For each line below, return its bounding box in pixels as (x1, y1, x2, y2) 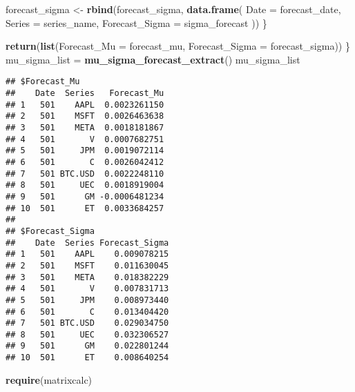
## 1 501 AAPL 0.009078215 (6, 249, 169, 259)
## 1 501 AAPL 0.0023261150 (6, 99, 164, 110)
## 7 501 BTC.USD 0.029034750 (6, 318, 169, 329)
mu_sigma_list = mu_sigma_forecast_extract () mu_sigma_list (6, 52, 300, 66)
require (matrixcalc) (6, 372, 93, 386)
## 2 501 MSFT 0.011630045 (6, 260, 169, 271)
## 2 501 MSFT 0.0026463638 (6, 111, 164, 121)
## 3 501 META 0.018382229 (6, 272, 169, 282)
